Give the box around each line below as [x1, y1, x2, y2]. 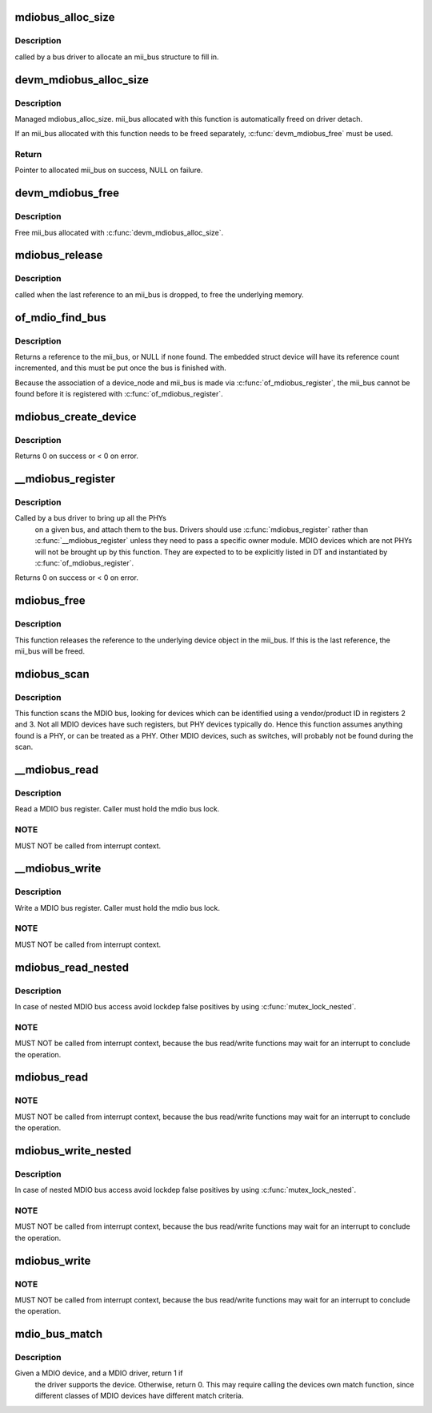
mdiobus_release [14, 248, 103, 262]
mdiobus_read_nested [14, 960, 130, 974]
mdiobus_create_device [14, 409, 137, 424]
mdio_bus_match [14, 1327, 103, 1341]
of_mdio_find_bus [14, 311, 107, 324]
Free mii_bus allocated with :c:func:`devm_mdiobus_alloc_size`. [14, 227, 224, 237]
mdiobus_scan [14, 667, 90, 681]
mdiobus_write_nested [14, 1144, 132, 1157]
